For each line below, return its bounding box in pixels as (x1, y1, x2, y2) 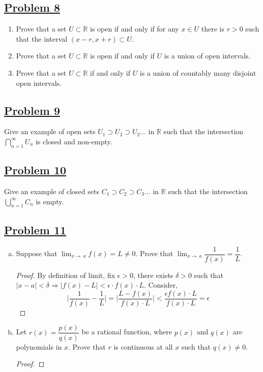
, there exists (133, 269, 173, 280)
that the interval (16, 33, 68, 44)
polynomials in (16, 341, 62, 352)
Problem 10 (4, 162, 67, 178)
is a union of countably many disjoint (139, 67, 256, 78)
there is (201, 23, 224, 34)
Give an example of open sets (4, 126, 96, 137)
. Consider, (143, 280, 178, 290)
